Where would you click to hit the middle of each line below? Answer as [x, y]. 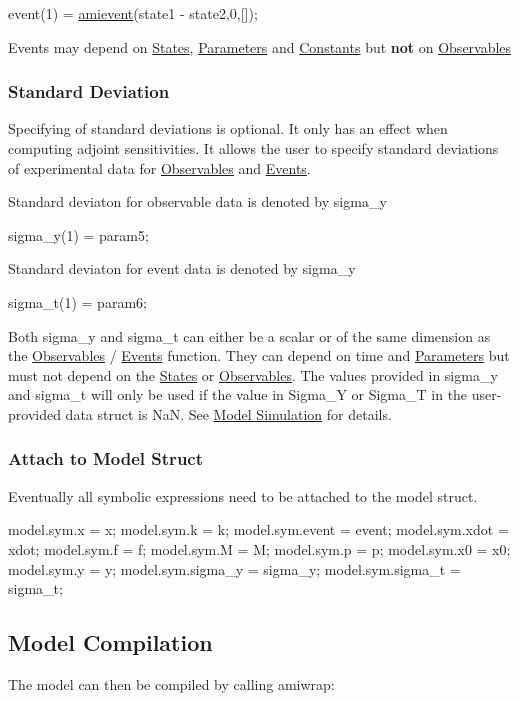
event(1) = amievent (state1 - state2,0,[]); [133, 13]
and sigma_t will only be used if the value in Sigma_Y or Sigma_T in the [238, 394]
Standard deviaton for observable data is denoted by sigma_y [197, 201]
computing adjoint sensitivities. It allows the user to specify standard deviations [253, 148]
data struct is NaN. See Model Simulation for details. [228, 413]
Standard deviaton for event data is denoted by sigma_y [182, 268]
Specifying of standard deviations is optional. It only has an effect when [228, 128]
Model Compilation [110, 642]
